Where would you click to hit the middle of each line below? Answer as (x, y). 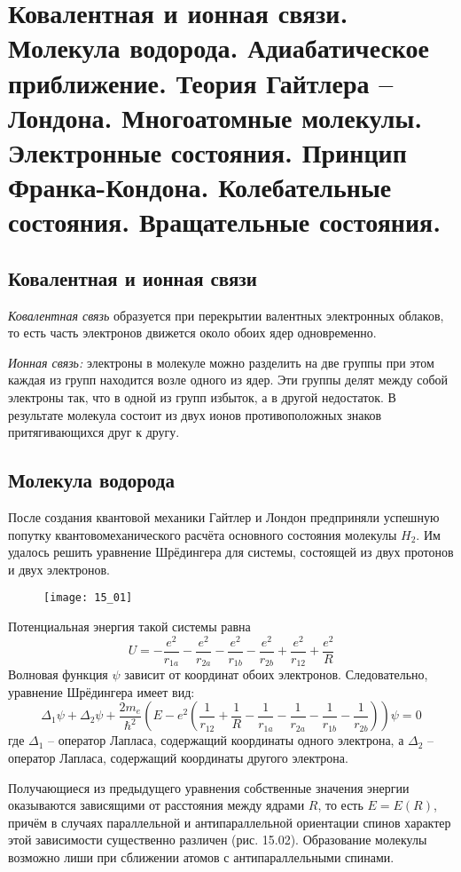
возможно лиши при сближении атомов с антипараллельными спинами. (201, 857)
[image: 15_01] (88, 598)
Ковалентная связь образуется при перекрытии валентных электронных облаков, (226, 315)
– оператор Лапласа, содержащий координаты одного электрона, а (226, 740)
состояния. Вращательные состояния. (225, 222)
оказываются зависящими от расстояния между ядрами (156, 805)
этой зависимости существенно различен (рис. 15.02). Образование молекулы (218, 840)
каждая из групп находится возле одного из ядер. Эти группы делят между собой (228, 380)
